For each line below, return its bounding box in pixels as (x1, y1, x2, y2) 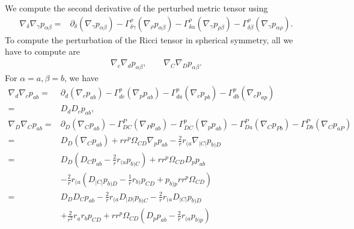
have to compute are (5, 45, 80, 58)
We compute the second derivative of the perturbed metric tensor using (5, 2, 268, 14)
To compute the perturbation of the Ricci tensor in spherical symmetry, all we (5, 33, 293, 46)
